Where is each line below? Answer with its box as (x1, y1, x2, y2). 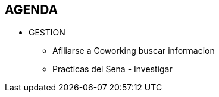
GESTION (29, 27, 65, 38)
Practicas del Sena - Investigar (52, 64, 173, 75)
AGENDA (5, 2, 58, 17)
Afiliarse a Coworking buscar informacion (52, 46, 215, 56)
